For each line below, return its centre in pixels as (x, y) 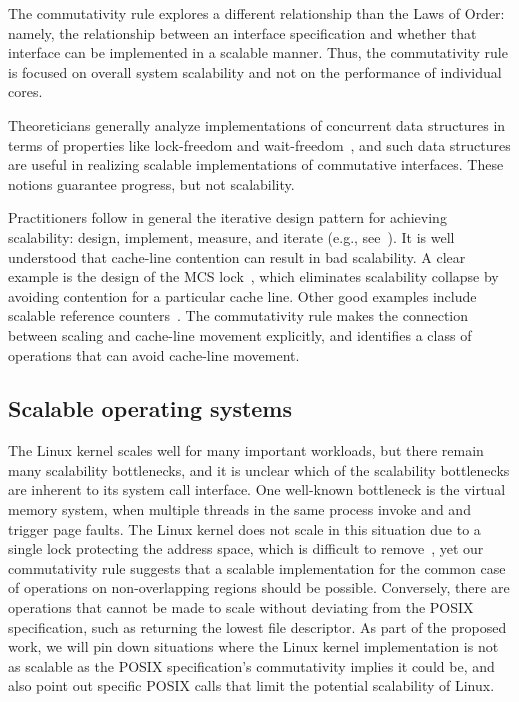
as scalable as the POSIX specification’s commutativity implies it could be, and (251, 665)
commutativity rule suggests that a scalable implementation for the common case (257, 567)
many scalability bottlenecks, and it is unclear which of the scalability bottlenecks (259, 469)
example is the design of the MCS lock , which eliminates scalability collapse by (253, 276)
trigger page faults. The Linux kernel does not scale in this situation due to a (244, 528)
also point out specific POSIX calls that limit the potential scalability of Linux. (251, 685)
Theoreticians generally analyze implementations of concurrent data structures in (257, 124)
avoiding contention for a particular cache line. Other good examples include (242, 295)
